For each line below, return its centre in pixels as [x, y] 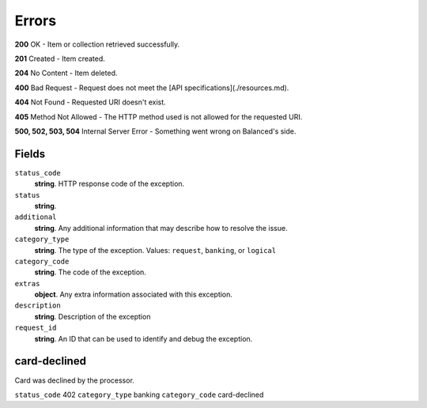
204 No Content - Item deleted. [66, 73]
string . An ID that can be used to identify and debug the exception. [144, 338]
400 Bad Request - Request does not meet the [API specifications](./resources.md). [152, 88]
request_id [36, 328]
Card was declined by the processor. [74, 380]
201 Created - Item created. [60, 59]
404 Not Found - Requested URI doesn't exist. [90, 102]
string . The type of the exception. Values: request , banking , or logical [155, 250]
